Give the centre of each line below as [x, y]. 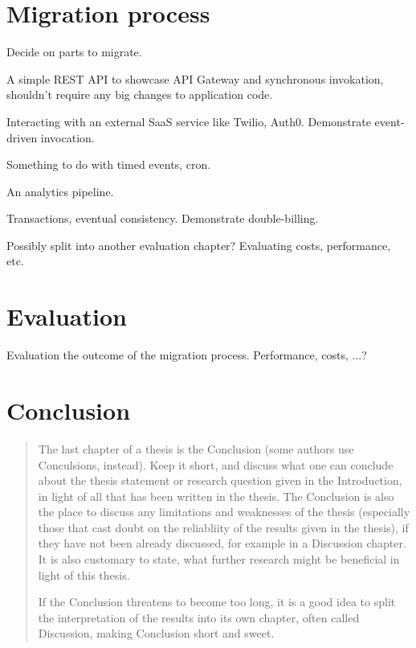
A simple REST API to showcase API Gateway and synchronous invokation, [195, 78]
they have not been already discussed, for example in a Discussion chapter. [222, 543]
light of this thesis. [84, 574]
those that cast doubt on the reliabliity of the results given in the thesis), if [223, 527]
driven [22, 137]
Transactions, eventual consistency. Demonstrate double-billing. [163, 218]
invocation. [67, 137]
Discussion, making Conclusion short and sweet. [156, 633]
